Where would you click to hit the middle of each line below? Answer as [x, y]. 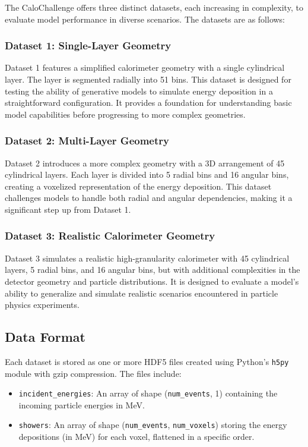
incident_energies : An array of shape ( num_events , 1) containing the [148, 393]
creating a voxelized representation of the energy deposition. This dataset [138, 186]
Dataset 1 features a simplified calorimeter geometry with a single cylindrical [145, 67]
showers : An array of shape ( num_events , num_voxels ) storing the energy [153, 425]
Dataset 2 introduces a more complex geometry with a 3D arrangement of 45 [145, 163]
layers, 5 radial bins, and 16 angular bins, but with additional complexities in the [153, 270]
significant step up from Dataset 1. [68, 209]
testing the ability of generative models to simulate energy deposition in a [139, 91]
